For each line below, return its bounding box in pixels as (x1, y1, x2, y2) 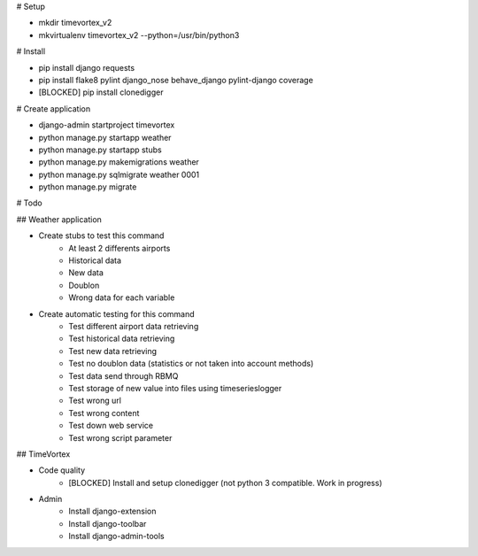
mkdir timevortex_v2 (38, 18, 112, 28)
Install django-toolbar (68, 518, 147, 529)
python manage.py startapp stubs (38, 144, 163, 155)
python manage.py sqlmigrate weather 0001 (38, 169, 200, 180)
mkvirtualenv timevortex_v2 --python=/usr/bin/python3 (38, 29, 240, 40)
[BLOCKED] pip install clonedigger (38, 87, 164, 97)
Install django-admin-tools (68, 531, 165, 542)
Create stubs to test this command (38, 230, 165, 241)
